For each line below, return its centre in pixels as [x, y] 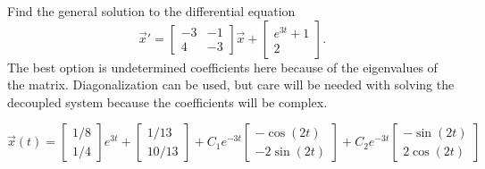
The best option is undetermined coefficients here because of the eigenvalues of [222, 67]
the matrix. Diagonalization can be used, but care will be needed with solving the [231, 84]
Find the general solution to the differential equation [151, 11]
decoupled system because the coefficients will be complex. [167, 101]
